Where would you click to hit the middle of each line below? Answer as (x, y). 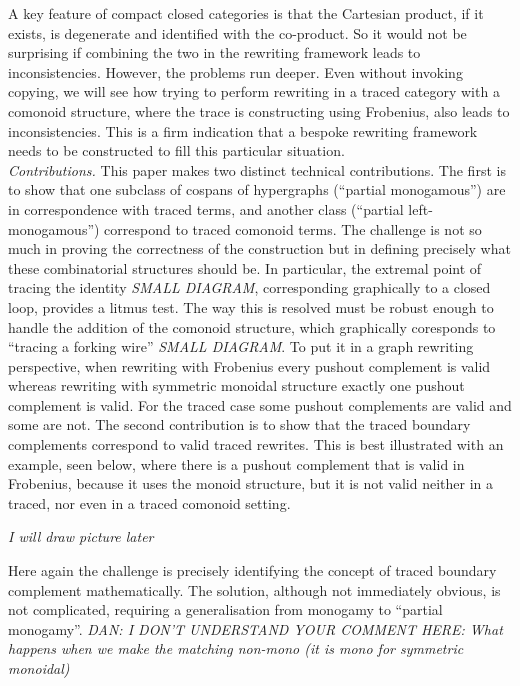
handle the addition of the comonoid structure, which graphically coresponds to (252, 326)
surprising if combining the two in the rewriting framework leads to (214, 52)
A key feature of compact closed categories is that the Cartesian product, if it (246, 13)
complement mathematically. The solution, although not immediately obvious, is (254, 589)
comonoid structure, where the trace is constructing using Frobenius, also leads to (259, 110)
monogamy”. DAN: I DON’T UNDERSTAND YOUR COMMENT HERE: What (255, 628)
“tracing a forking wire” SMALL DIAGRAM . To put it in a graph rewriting (241, 346)
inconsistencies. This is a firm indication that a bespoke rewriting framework (243, 130)
